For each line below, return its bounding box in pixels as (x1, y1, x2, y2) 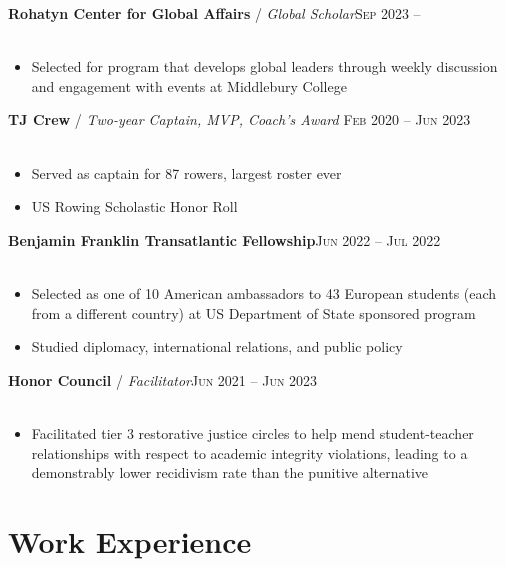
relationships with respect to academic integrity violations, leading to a (31, 442, 468, 463)
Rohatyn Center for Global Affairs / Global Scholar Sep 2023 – (8, 3, 421, 23)
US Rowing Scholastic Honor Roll (31, 196, 238, 217)
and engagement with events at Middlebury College (31, 75, 347, 96)
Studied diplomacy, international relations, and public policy (31, 336, 403, 357)
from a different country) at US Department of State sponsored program (31, 302, 476, 323)
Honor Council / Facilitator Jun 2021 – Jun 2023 (8, 369, 318, 390)
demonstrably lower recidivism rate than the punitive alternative (31, 462, 429, 483)
